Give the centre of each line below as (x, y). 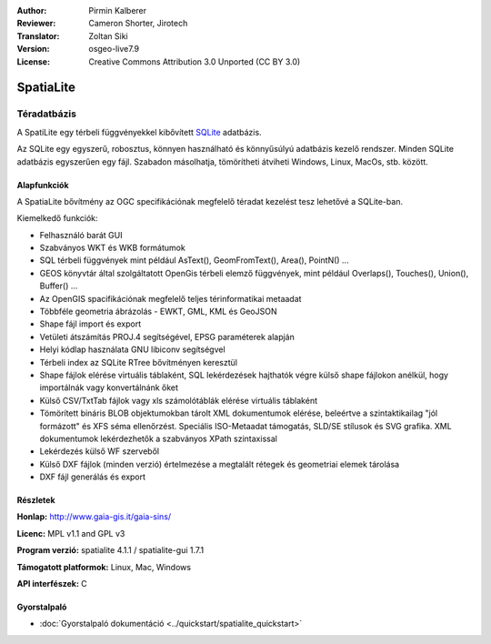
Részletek (36, 500)
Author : (32, 10)
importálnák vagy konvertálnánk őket (109, 387)
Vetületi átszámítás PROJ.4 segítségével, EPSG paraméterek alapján (167, 337)
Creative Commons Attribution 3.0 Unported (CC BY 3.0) (195, 61)
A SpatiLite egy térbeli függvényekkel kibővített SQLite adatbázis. (140, 132)
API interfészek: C (52, 584)
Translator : (38, 35)
